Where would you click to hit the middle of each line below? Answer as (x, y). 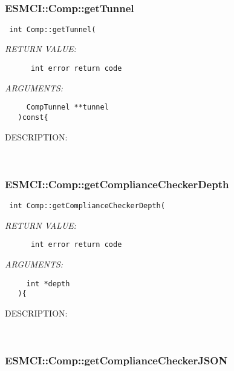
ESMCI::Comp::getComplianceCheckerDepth (117, 184)
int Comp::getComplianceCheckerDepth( (87, 206)
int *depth (48, 284)
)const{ (33, 117)
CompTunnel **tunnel (67, 107)
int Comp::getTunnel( (53, 29)
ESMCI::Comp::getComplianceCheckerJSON (116, 360)
